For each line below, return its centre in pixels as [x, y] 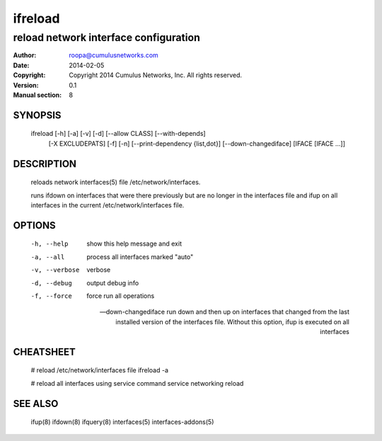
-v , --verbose [55, 270]
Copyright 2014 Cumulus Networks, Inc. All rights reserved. [156, 75]
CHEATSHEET [44, 351]
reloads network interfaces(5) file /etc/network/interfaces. [116, 182]
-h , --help [50, 244]
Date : [21, 65]
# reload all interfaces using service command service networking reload [137, 383]
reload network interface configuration [107, 38]
